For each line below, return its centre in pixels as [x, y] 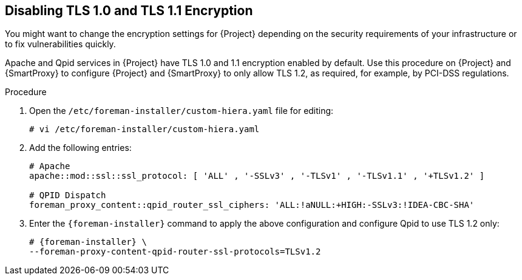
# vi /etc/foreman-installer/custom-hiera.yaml [144, 129]
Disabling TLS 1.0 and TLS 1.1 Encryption [129, 11]
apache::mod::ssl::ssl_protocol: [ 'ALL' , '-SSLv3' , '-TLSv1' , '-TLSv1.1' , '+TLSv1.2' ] [257, 176]
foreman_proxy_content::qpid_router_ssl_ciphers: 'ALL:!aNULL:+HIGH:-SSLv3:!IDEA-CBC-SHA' [252, 205]
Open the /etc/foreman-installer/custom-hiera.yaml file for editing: [181, 111]
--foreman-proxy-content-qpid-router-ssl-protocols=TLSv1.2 [175, 252]
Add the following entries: [80, 148]
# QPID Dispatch [68, 195]
